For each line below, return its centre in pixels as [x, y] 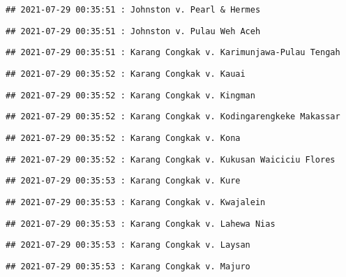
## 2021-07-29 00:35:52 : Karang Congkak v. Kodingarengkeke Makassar [173, 117]
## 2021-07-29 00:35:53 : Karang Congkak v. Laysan [128, 245]
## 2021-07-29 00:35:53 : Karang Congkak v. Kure [123, 181]
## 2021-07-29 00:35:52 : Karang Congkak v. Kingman [130, 95]
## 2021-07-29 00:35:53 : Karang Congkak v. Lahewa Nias [141, 224]
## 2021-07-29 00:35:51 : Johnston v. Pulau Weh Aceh [133, 31]
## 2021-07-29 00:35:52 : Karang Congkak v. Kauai [126, 74]
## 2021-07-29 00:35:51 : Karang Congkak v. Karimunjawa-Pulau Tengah [173, 53]
